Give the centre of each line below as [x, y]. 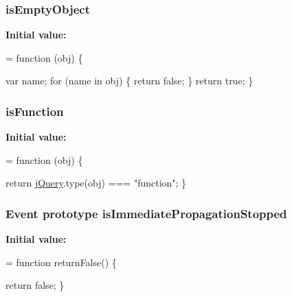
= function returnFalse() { [61, 262]
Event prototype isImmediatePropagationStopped [146, 213]
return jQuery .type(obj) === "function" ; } [96, 183]
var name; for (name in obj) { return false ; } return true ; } [130, 81]
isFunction [35, 111]
